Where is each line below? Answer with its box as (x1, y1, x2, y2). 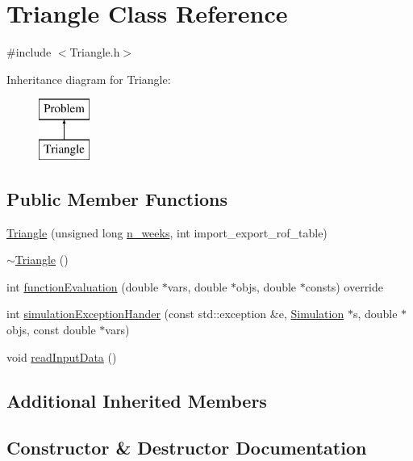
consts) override (305, 278, 384, 295)
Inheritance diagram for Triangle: (6, 70, 171, 87)
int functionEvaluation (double (6, 278, 159, 295)
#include (6, 44, 52, 61)
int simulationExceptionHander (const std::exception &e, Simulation (6, 305, 344, 322)
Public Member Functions (6, 186, 227, 211)
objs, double (236, 278, 297, 295)
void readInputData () (6, 348, 117, 365)
